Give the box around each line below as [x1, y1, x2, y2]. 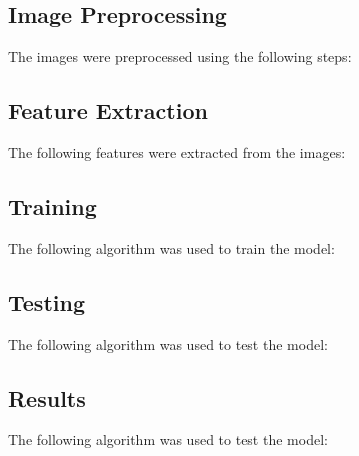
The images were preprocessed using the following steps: [8, 46, 352, 67]
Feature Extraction [8, 95, 208, 126]
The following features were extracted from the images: [8, 142, 346, 162]
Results [8, 382, 86, 413]
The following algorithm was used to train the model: [8, 237, 335, 258]
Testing [8, 286, 85, 317]
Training [8, 190, 97, 221]
